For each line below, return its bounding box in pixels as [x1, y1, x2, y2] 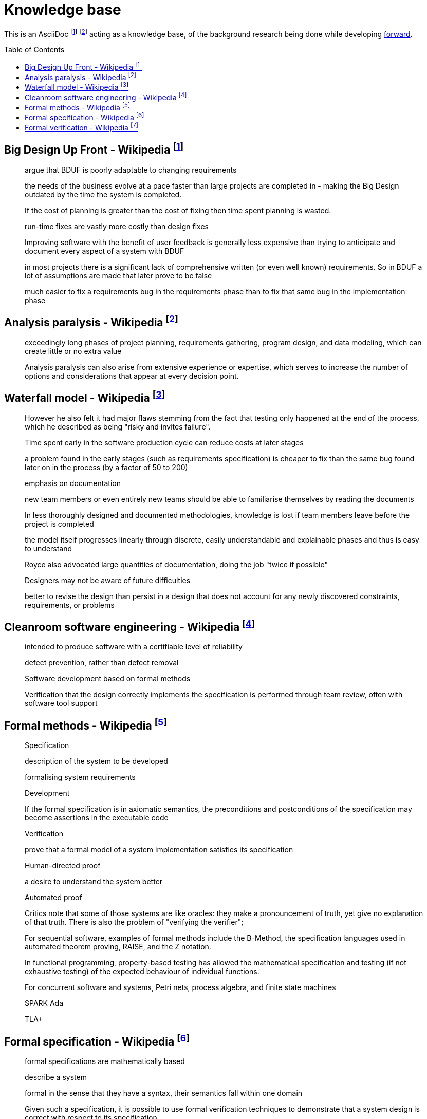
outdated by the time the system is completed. [25, 190, 182, 199]
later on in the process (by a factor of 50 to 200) [25, 462, 188, 472]
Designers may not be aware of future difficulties [25, 575, 191, 585]
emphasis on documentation [25, 478, 121, 488]
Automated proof [25, 893, 82, 902]
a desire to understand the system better [25, 877, 163, 886]
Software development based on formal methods [25, 674, 191, 683]
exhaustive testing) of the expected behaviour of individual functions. [25, 967, 259, 976]
